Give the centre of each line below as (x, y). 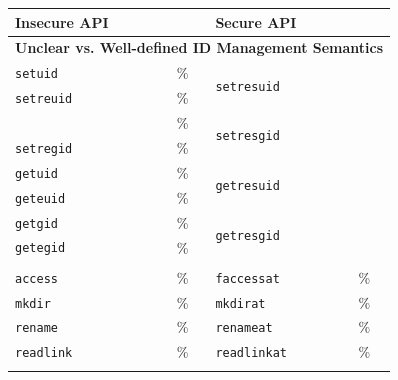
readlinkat (251, 353)
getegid (40, 248)
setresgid (247, 136)
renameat (244, 328)
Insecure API (62, 21)
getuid (36, 173)
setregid (44, 148)
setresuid (247, 86)
